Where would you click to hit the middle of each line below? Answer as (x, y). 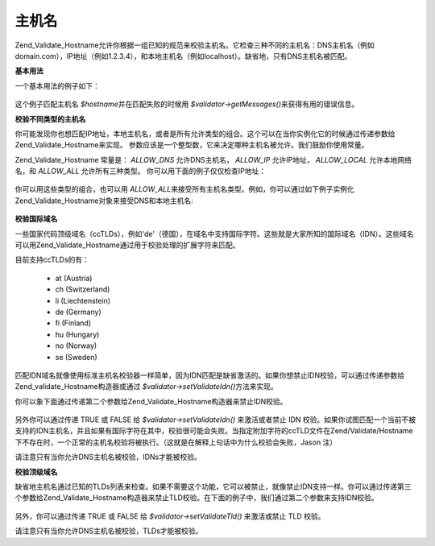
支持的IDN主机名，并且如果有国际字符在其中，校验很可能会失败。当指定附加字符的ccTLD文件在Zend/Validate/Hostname (214, 431)
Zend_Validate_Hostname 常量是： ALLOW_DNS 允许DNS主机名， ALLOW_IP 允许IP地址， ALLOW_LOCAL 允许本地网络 (213, 159)
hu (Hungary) (77, 334)
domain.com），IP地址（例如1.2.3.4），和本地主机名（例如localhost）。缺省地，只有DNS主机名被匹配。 (183, 56)
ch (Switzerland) (83, 289)
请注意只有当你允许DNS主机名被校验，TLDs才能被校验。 (109, 531)
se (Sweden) (77, 357)
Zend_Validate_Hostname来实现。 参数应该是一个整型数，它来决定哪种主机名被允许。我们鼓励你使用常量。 (192, 145)
